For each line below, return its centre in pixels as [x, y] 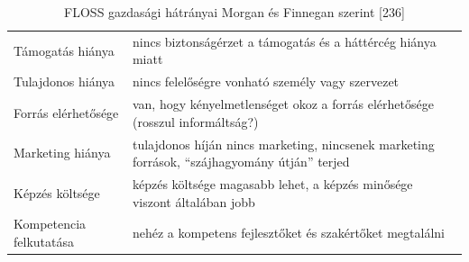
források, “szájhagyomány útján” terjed [241, 162]
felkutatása [44, 242]
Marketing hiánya [62, 153]
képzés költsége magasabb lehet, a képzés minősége [272, 184]
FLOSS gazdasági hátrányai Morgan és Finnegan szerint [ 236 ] [234, 12]
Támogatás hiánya [64, 50]
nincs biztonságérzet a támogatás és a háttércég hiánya [284, 41]
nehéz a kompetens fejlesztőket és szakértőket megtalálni [288, 233]
